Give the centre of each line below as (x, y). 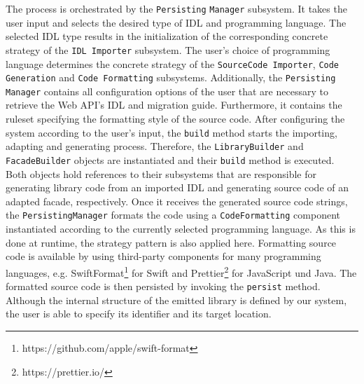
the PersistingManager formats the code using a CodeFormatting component (173, 215)
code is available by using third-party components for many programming (163, 256)
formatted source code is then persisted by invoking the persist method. (163, 286)
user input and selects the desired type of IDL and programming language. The (176, 22)
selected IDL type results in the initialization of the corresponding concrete (167, 36)
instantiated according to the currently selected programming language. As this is (181, 229)
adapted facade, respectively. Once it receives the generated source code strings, (177, 201)
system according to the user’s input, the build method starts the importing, (171, 132)
